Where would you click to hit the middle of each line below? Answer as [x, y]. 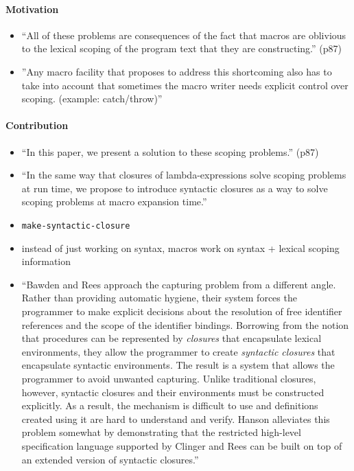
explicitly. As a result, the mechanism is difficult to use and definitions [170, 405]
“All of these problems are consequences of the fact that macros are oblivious [184, 35]
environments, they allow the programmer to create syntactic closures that [178, 351]
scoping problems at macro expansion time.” [114, 202]
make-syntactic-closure [76, 226]
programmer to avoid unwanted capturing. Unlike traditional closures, [169, 378]
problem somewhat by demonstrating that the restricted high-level [161, 432]
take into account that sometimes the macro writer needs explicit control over [185, 85]
